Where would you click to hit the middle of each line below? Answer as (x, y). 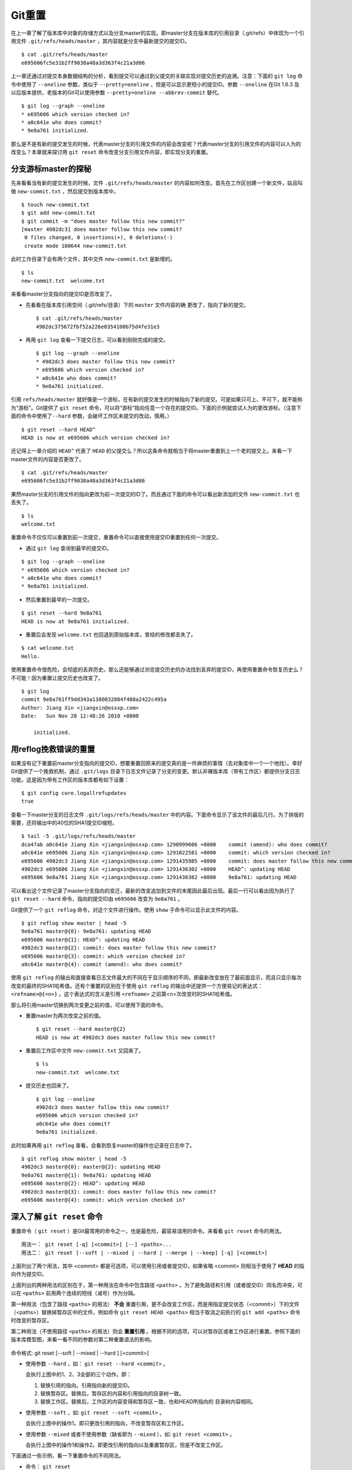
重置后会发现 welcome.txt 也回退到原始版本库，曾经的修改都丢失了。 (111, 634)
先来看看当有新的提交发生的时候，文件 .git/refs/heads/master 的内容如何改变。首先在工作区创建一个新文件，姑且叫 (157, 183)
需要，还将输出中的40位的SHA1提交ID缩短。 (64, 823)
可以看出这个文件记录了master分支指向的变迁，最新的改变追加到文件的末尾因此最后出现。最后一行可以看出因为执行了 (153, 890)
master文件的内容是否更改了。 (48, 459)
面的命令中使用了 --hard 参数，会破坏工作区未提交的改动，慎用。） (92, 416)
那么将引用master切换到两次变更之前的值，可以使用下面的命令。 (89, 1005)
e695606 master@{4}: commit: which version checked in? (103, 1200)
